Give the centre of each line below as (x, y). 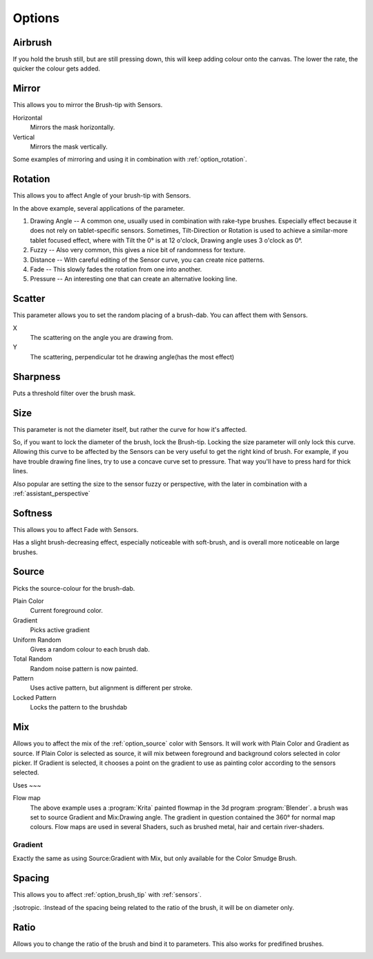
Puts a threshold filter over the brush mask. (74, 393)
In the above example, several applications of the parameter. (99, 208)
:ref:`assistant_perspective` (51, 493)
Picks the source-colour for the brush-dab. (74, 588)
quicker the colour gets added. (56, 68)
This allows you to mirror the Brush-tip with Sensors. (88, 105)
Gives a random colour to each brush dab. (90, 649)
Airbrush (32, 42)
